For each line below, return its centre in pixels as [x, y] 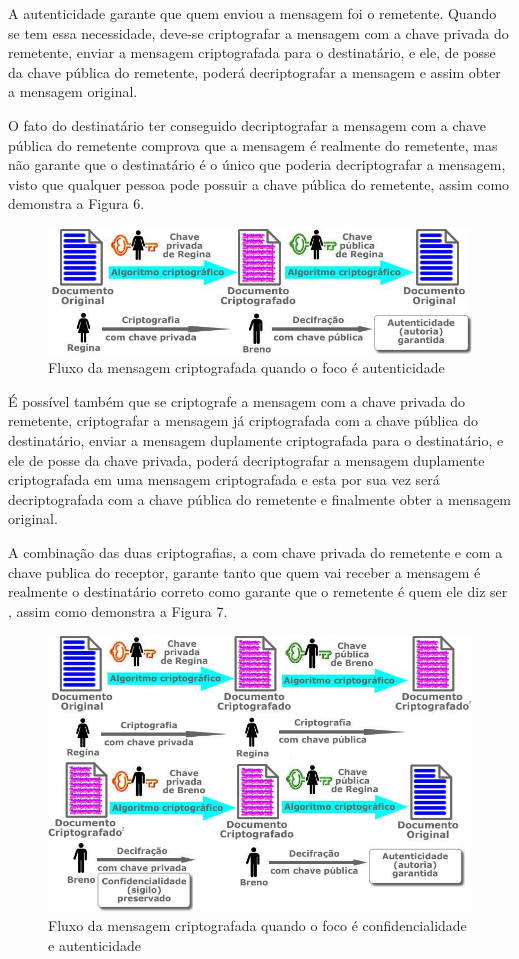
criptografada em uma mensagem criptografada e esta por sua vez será [224, 479]
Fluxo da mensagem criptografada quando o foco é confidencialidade [257, 925]
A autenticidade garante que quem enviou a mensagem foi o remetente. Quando [252, 13]
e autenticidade [94, 944]
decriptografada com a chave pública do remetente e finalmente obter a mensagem [260, 498]
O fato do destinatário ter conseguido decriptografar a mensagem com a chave [247, 124]
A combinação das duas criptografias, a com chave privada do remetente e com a [255, 551]
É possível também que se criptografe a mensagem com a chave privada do [237, 400]
